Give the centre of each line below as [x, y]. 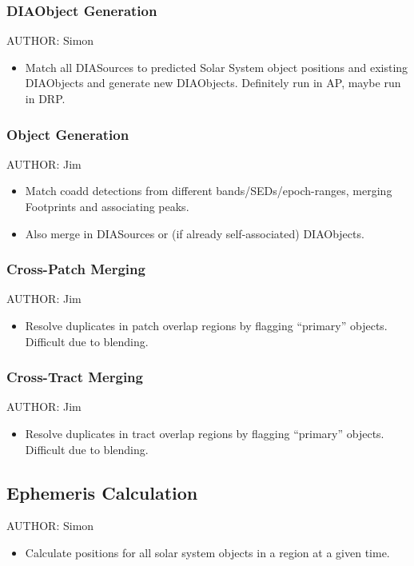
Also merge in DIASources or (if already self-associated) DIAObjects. [195, 233]
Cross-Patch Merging [76, 269]
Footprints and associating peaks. [107, 206]
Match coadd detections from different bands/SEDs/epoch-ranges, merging [209, 191]
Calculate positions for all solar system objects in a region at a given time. [207, 552]
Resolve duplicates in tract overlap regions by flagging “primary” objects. [205, 433]
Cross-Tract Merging [75, 377]
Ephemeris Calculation [102, 492]
